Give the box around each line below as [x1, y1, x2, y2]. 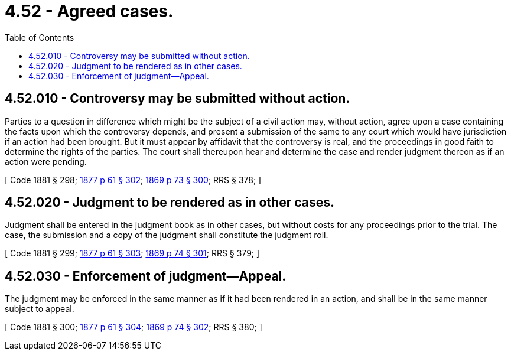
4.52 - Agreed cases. [5, 1, 174, 21]
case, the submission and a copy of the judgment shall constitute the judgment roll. [5, 230, 328, 240]
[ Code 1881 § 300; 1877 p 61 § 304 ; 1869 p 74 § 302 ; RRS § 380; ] [5, 322, 262, 333]
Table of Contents [5, 32, 74, 43]
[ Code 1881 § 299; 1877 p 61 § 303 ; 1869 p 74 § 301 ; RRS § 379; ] [5, 248, 260, 259]
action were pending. [5, 156, 87, 167]
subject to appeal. [5, 304, 74, 314]
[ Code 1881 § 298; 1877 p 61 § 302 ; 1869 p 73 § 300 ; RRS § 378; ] [5, 174, 262, 185]
